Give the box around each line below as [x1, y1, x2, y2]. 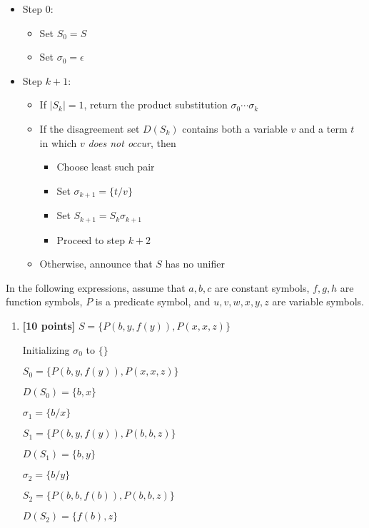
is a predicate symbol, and [95, 294, 211, 309]
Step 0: [22, 1, 54, 16]
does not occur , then [88, 135, 176, 150]
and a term [298, 121, 348, 136]
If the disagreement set [39, 121, 140, 136]
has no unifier [165, 256, 225, 271]
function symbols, [6, 294, 83, 309]
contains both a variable [182, 121, 288, 136]
